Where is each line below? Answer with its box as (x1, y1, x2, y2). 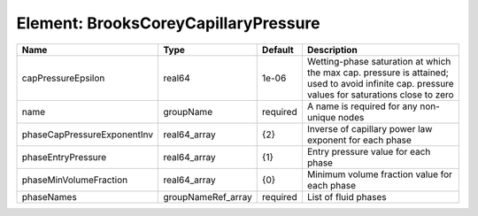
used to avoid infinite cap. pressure (306, 77, 455, 89)
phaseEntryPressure (21, 150, 107, 163)
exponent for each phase (306, 134, 412, 146)
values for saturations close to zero (306, 89, 455, 101)
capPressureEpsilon (21, 72, 105, 84)
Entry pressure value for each (306, 145, 431, 158)
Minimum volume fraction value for (306, 168, 453, 181)
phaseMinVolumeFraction (21, 174, 128, 186)
